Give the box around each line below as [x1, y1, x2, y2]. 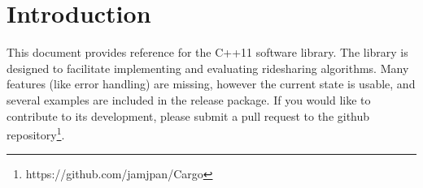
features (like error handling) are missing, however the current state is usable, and [7, 75, 416, 92]
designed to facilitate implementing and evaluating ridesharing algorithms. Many [7, 59, 409, 76]
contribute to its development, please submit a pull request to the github [7, 107, 370, 124]
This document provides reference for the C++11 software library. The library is [7, 44, 408, 61]
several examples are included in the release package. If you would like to [7, 91, 371, 108]
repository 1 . [7, 124, 65, 143]
